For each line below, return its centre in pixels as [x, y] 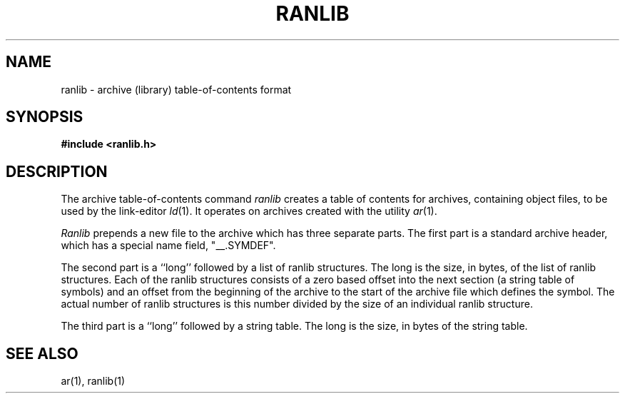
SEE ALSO [42, 353]
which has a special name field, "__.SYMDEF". [168, 246]
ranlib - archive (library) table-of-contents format [176, 89]
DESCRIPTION [57, 171]
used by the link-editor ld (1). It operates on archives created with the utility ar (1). [249, 211]
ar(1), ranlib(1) [93, 381]
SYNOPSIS [45, 117]
